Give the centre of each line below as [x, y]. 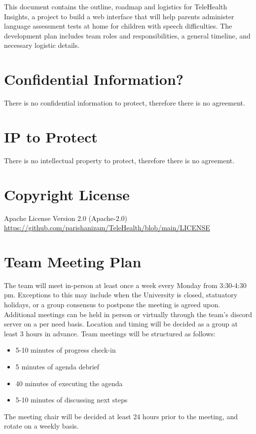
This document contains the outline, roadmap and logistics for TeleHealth [116, 6]
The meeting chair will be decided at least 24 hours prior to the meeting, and [121, 416]
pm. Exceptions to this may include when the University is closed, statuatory [121, 295]
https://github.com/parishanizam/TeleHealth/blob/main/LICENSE [107, 228]
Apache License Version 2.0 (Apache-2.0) [66, 218]
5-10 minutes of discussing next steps [72, 400]
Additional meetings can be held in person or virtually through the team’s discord [128, 314]
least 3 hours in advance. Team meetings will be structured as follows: [110, 333]
